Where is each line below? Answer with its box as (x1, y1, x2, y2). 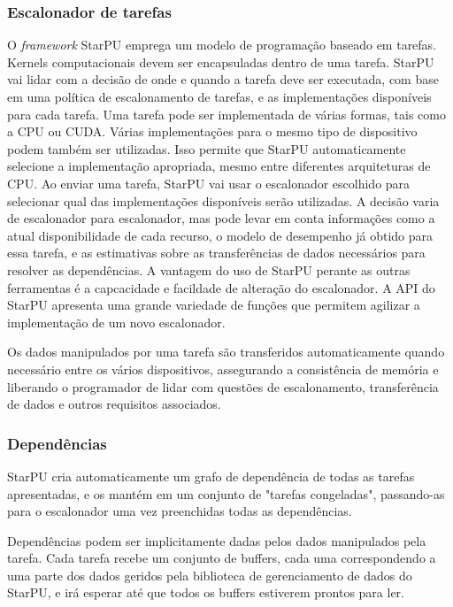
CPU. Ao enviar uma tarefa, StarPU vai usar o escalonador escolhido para (7, 173, 411, 192)
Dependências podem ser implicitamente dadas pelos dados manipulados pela (7, 531, 426, 549)
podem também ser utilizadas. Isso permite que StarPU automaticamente (7, 139, 406, 158)
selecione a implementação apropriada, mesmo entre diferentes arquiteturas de (7, 157, 431, 175)
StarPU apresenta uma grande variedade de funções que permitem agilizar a (7, 296, 420, 314)
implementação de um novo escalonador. (7, 312, 226, 331)
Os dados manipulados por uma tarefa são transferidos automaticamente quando (7, 342, 445, 361)
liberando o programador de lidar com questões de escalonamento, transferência (7, 377, 439, 396)
